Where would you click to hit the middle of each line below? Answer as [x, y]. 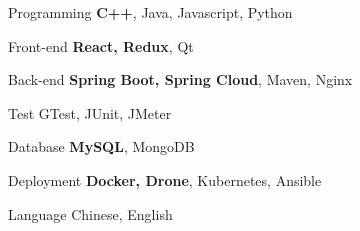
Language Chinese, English [90, 213]
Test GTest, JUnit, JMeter [90, 112]
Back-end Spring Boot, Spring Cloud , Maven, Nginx [180, 79]
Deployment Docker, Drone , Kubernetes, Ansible [165, 179]
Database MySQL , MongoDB [101, 146]
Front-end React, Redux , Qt [101, 45]
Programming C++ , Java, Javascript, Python [150, 12]
